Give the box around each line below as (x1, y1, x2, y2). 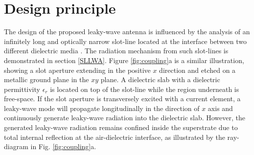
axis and (208, 103, 233, 113)
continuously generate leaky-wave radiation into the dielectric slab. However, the (4, 112, 246, 123)
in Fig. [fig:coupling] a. (30, 141, 96, 152)
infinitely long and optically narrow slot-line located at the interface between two (4, 36, 247, 46)
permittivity (4, 84, 40, 94)
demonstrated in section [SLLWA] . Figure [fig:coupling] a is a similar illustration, (4, 55, 244, 65)
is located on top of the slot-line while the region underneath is (50, 84, 239, 94)
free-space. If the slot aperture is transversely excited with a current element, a (4, 93, 241, 104)
